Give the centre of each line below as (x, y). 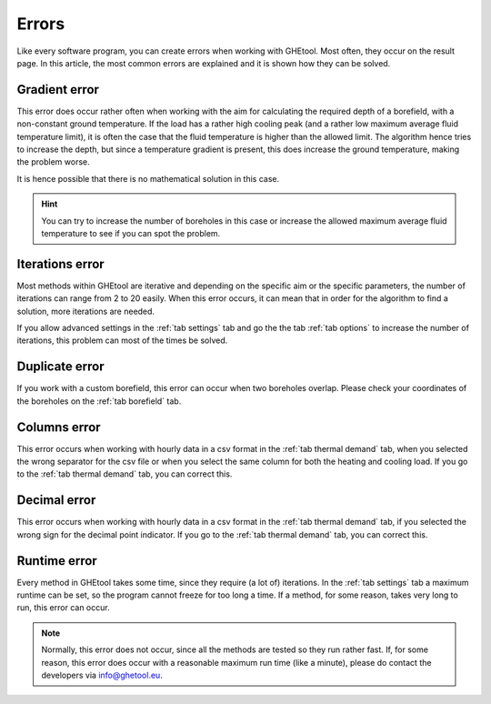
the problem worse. (53, 162)
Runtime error (57, 561)
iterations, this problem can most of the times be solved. (122, 340)
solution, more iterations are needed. (85, 311)
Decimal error (56, 500)
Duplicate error (60, 367)
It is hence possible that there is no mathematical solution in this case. (148, 178)
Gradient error (58, 90)
